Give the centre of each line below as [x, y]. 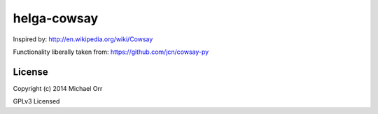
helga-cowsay [56, 18]
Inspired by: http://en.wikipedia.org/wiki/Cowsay [83, 39]
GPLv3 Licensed [36, 101]
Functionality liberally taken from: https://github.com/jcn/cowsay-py [111, 52]
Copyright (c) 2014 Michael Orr [58, 88]
